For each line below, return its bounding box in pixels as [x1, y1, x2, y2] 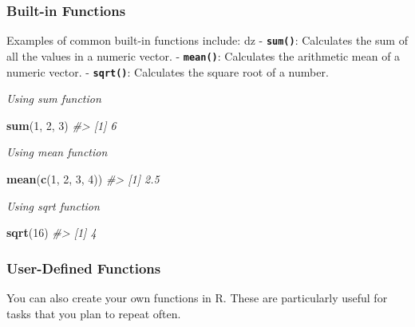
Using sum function [6, 90, 101, 107]
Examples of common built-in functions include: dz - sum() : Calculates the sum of [6, 32, 408, 49]
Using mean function [6, 144, 108, 160]
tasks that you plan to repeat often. [6, 305, 181, 321]
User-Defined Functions [6, 258, 161, 278]
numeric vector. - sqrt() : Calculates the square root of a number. [6, 63, 329, 80]
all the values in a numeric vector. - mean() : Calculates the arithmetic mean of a [6, 47, 401, 64]
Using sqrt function [6, 197, 100, 214]
